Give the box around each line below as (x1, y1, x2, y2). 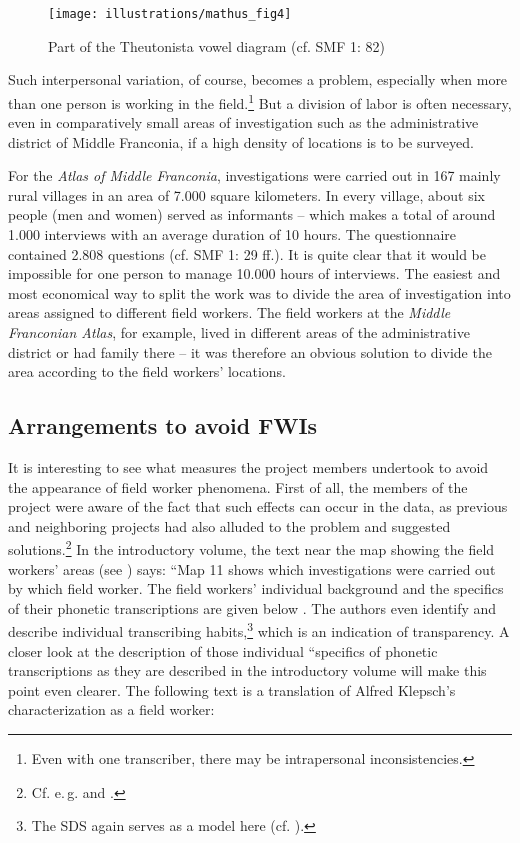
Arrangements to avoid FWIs (8, 410, 318, 441)
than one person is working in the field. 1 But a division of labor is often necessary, (8, 89, 512, 113)
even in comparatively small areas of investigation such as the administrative (8, 112, 479, 133)
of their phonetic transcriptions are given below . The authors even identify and (8, 597, 497, 618)
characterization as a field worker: (8, 699, 215, 720)
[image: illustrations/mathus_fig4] (48, 7, 292, 21)
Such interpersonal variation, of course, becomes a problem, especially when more (8, 69, 508, 90)
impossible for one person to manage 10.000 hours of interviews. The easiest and (8, 263, 501, 284)
